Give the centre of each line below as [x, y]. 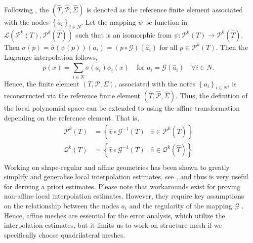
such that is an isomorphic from [124, 34]
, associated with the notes [155, 83]
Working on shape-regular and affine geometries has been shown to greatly [117, 167]
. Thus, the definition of [211, 96]
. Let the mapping [108, 22]
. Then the [232, 47]
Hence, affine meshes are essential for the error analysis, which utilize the [115, 215]
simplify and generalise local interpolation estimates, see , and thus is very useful [126, 177]
